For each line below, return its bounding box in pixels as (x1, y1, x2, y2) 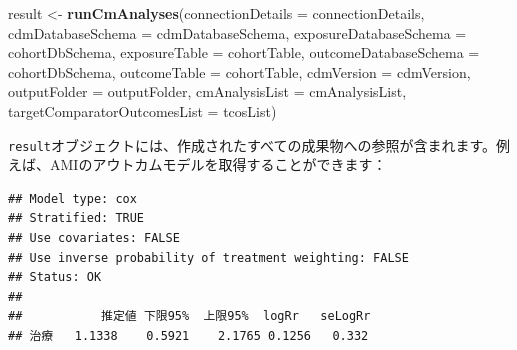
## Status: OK (8, 270, 102, 285)
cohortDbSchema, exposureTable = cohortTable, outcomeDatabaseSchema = (8, 42, 480, 63)
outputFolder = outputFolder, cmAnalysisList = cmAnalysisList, (8, 81, 407, 102)
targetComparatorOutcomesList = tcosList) (8, 100, 277, 121)
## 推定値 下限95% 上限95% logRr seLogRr (8, 309, 371, 324)
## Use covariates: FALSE (8, 231, 180, 245)
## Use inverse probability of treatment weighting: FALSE (8, 250, 409, 265)
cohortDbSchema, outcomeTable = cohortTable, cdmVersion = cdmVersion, (8, 61, 471, 82)
